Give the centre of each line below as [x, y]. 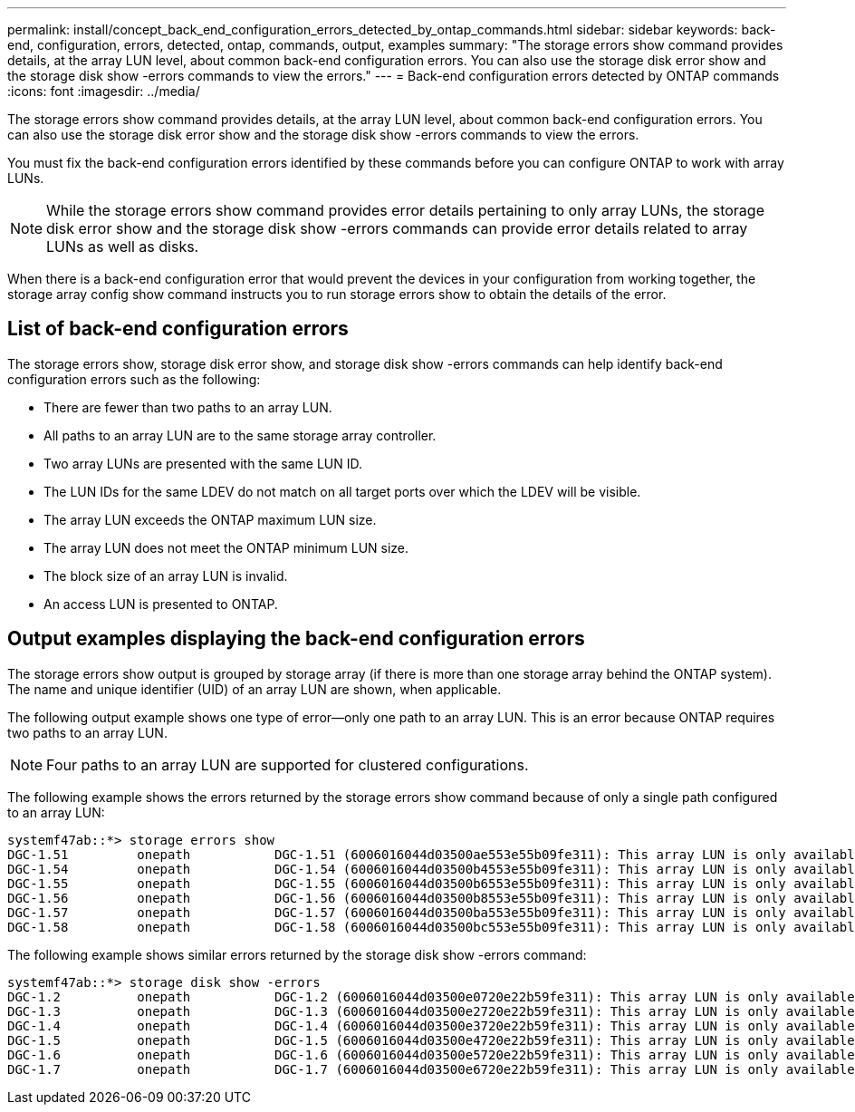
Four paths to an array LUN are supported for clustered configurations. [288, 764]
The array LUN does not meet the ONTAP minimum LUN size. [226, 547]
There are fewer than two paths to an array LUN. [188, 407]
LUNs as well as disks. [123, 247]
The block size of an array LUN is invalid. [166, 575]
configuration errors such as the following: [134, 379]
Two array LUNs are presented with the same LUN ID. [203, 463]
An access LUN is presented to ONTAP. [161, 604]
